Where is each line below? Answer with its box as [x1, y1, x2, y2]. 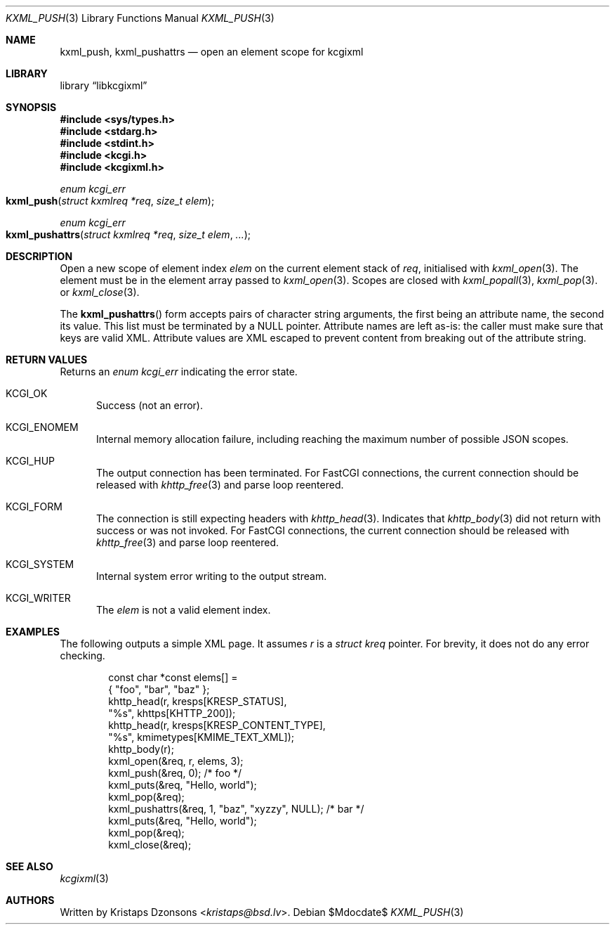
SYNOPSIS [6, 101, 57, 113]
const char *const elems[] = [108, 671, 238, 683]
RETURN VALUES [6, 354, 88, 366]
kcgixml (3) [60, 872, 109, 884]
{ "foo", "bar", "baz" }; [108, 683, 210, 695]
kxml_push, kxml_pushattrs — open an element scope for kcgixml [60, 46, 364, 58]
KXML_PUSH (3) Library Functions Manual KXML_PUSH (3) [6, 12, 275, 24]
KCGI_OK [6, 387, 48, 399]
